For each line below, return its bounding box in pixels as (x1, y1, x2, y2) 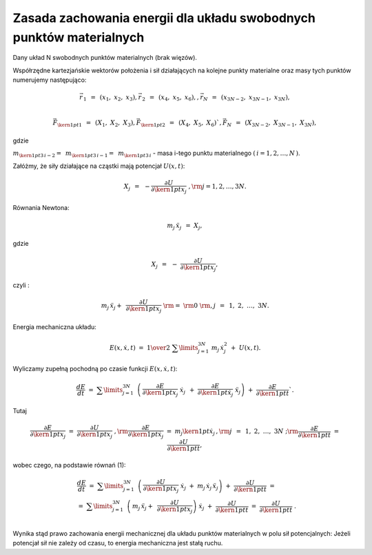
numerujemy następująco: (12, 76, 87, 84)
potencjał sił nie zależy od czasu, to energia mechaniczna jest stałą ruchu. (12, 539, 223, 547)
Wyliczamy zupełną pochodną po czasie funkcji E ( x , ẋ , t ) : (12, 365, 178, 373)
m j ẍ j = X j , (167, 221, 203, 231)
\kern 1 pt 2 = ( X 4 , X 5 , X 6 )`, (140, 118, 222, 128)
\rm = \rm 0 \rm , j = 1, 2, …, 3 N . (163, 302, 270, 310)
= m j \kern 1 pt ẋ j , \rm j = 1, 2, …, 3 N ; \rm (166, 428, 299, 437)
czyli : (12, 281, 30, 289)
